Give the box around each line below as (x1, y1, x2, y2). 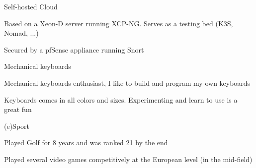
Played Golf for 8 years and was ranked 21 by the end (4, 137, 168, 148)
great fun (4, 104, 32, 114)
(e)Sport (4, 120, 30, 131)
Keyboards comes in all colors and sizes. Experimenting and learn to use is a (4, 94, 238, 105)
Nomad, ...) (4, 28, 39, 38)
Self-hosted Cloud (4, 1, 58, 11)
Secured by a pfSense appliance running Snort (4, 44, 144, 55)
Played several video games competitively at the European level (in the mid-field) (4, 154, 253, 164)
